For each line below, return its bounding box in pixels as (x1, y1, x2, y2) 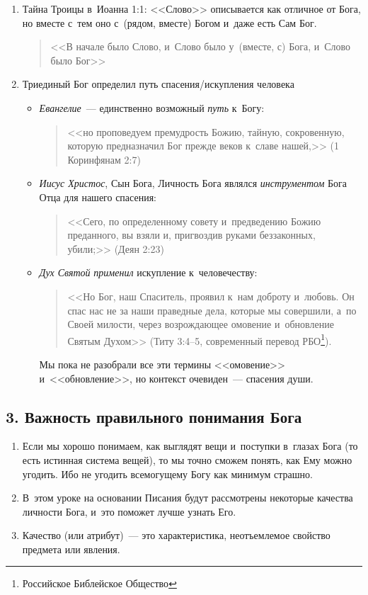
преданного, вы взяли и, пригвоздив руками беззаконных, (67, 227, 316, 242)
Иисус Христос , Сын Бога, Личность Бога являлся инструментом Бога (39, 176, 347, 191)
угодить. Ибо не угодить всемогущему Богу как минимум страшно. (22, 466, 313, 481)
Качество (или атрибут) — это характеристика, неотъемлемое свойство (22, 528, 330, 543)
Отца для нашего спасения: (39, 189, 156, 204)
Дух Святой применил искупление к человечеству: (39, 265, 258, 280)
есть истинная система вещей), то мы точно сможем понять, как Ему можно (22, 452, 352, 467)
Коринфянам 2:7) (67, 152, 141, 166)
